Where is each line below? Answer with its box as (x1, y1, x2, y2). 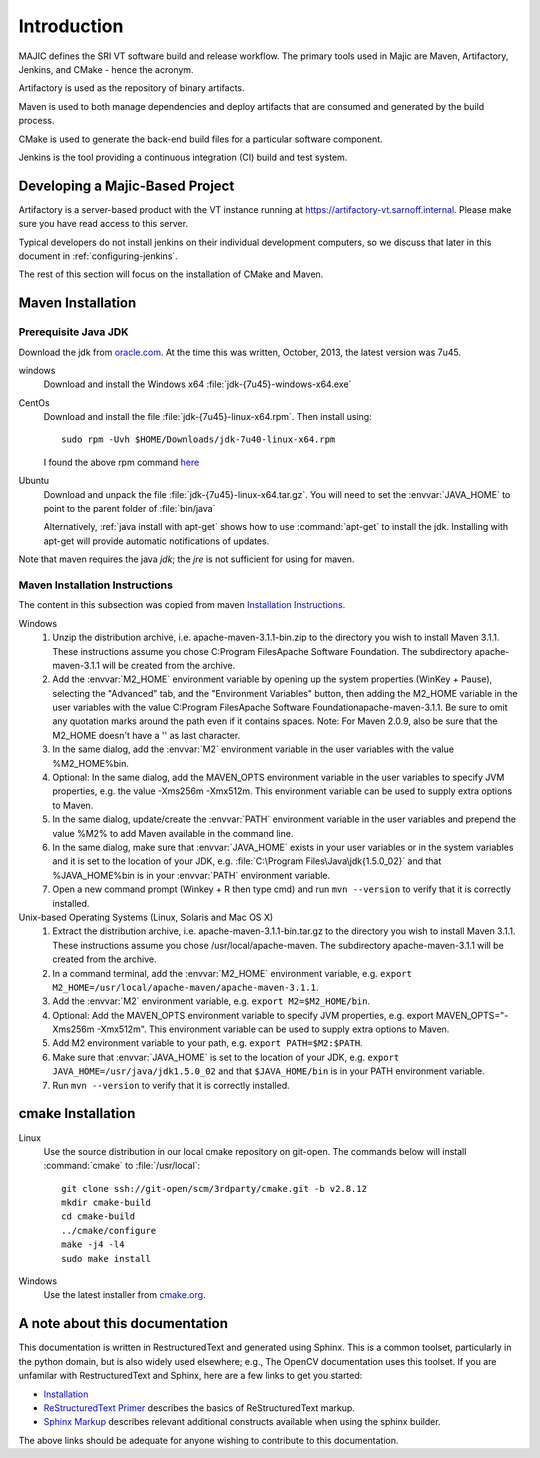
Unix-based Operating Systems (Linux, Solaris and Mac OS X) (18, 911, 274, 923)
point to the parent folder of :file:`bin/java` (43, 503, 216, 515)
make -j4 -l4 (61, 1239, 125, 1250)
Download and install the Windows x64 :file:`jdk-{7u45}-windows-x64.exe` (43, 378, 352, 390)
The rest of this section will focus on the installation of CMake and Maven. (18, 268, 324, 280)
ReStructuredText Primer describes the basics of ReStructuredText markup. (43, 1401, 355, 1414)
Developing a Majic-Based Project (18, 177, 235, 194)
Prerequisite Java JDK (18, 325, 129, 339)
